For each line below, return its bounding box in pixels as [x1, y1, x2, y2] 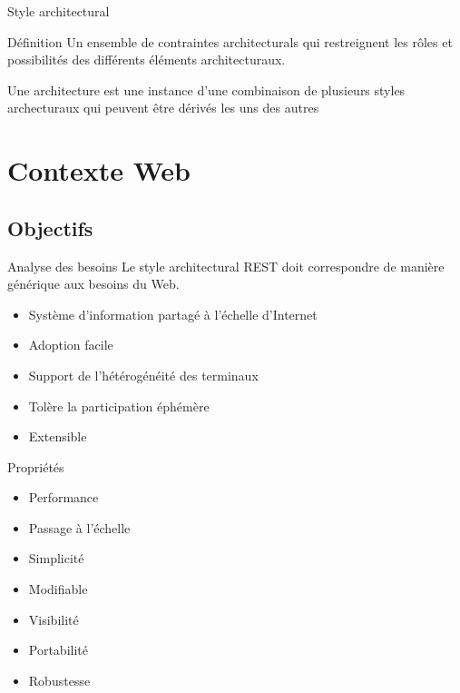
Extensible [28, 427, 87, 446]
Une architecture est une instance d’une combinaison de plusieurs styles [7, 80, 406, 99]
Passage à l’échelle [28, 518, 131, 537]
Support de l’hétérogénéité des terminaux [28, 365, 259, 384]
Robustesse [28, 670, 91, 689]
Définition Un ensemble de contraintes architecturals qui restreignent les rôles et [7, 32, 453, 51]
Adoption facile [28, 335, 113, 354]
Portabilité [28, 640, 88, 659]
